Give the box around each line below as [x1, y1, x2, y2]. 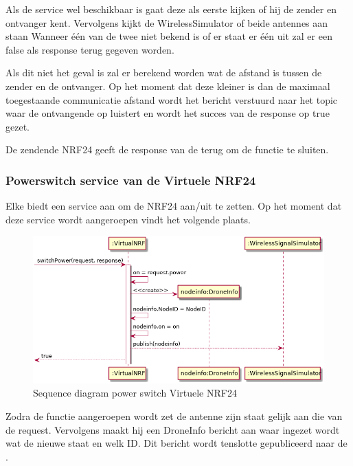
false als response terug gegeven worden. [5, 42, 174, 56]
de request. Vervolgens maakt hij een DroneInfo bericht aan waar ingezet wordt [5, 422, 340, 436]
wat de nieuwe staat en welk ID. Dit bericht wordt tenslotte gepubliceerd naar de [5, 436, 348, 450]
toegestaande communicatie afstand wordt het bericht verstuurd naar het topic [5, 92, 338, 107]
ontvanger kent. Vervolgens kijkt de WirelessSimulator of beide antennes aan [5, 15, 328, 30]
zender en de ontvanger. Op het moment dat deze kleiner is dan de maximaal [5, 78, 330, 93]
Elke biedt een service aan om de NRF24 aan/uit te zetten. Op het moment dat [5, 199, 342, 213]
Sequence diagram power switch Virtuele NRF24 [33, 386, 237, 400]
